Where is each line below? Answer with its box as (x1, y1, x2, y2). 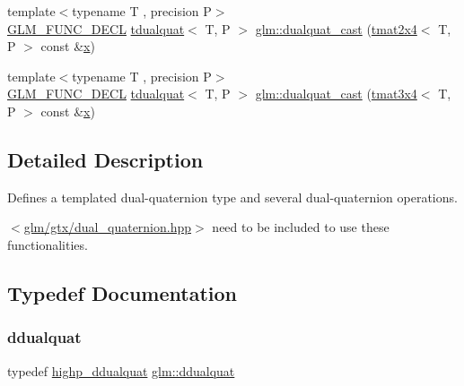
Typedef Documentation (7, 279, 237, 306)
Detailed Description (7, 145, 204, 173)
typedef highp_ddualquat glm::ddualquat (7, 361, 235, 380)
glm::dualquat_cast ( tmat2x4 (255, 19, 417, 38)
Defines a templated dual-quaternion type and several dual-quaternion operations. (7, 187, 458, 206)
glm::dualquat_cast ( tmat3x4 (255, 84, 417, 103)
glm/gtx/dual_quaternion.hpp (23, 218, 192, 236)
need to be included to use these (212, 218, 390, 236)
